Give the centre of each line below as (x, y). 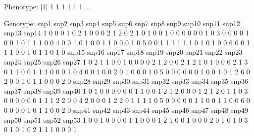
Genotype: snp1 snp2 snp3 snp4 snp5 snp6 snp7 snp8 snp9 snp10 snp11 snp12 (122, 23)
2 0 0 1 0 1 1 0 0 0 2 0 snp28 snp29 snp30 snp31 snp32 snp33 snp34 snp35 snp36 (126, 81)
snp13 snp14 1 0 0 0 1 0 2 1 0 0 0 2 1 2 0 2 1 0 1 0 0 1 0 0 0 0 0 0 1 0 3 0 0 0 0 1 (127, 33)
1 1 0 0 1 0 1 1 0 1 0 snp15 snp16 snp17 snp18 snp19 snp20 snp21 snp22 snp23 (123, 52)
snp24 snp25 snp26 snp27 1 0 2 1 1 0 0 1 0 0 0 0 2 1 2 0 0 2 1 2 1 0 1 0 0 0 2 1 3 (126, 61)
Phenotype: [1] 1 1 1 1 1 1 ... (47, 6)
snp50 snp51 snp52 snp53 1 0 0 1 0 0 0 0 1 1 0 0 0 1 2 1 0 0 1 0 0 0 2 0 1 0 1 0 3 (126, 119)
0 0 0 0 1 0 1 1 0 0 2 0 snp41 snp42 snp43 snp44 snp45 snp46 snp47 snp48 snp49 (126, 110)
